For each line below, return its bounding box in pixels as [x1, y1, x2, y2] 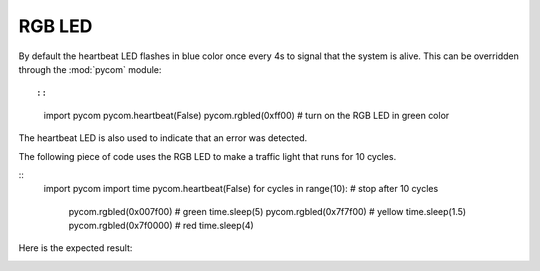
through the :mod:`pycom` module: [18, 63, 162, 75]
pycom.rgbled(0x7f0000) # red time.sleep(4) [68, 220, 254, 232]
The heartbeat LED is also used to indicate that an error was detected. [18, 132, 308, 144]
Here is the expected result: [18, 242, 133, 254]
